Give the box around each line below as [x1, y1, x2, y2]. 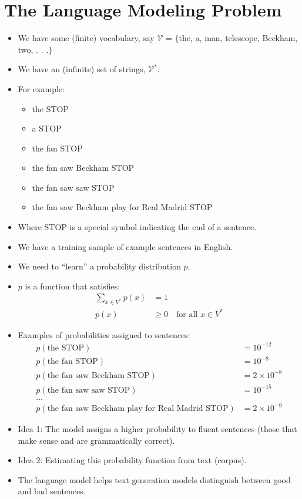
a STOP [32, 122, 62, 134]
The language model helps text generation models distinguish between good [18, 473, 291, 485]
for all [176, 310, 198, 319]
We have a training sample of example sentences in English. [18, 240, 233, 252]
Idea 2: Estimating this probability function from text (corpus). [18, 454, 247, 466]
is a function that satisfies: [25, 279, 120, 292]
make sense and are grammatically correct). [18, 434, 175, 446]
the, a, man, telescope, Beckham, [179, 32, 298, 44]
